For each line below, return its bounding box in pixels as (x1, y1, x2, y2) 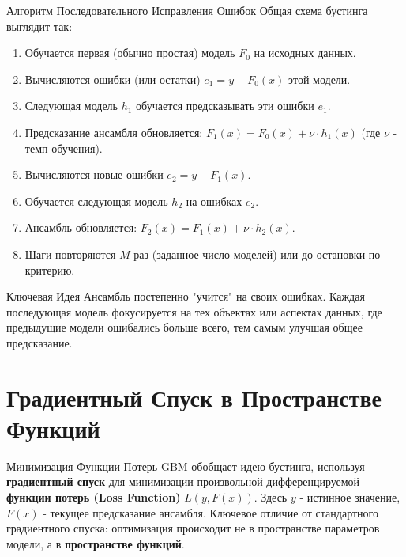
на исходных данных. (254, 44, 356, 61)
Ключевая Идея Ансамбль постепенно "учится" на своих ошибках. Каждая (6, 288, 365, 305)
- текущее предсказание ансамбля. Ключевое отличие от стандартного (43, 504, 378, 521)
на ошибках (186, 192, 242, 209)
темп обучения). (24, 139, 103, 156)
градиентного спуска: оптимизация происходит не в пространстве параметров (6, 520, 380, 536)
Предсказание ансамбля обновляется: (24, 123, 203, 140)
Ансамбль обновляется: (24, 219, 137, 236)
